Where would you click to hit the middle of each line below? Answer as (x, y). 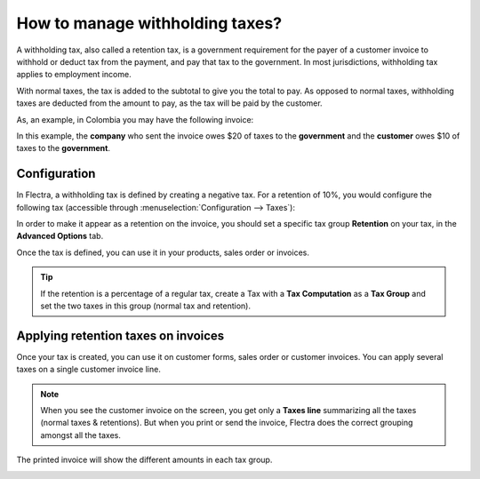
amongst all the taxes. (81, 435)
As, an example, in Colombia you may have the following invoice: (135, 119)
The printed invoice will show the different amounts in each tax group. (144, 460)
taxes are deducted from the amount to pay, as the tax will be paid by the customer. (170, 103)
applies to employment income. (74, 75)
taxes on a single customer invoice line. (89, 370)
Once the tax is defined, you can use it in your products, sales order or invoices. (163, 252)
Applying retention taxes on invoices (120, 335)
